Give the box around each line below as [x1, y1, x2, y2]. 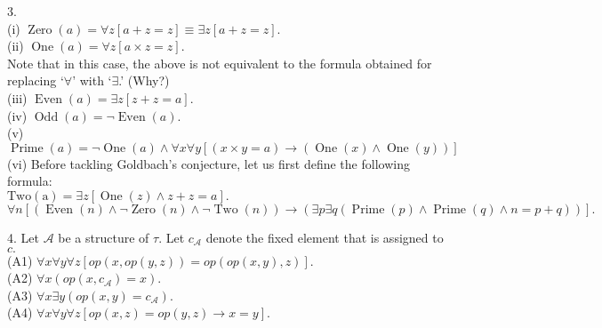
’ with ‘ [72, 71, 112, 90]
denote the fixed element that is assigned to [205, 228, 444, 246]
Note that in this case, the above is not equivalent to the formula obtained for [7, 53, 432, 72]
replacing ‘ [7, 71, 64, 90]
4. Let [7, 228, 39, 246]
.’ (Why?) [118, 71, 170, 90]
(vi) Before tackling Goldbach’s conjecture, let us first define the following [7, 154, 410, 172]
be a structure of [58, 228, 149, 246]
